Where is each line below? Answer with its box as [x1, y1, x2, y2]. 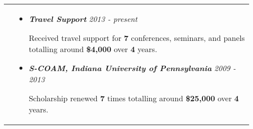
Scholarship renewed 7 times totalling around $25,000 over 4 [29, 92, 239, 104]
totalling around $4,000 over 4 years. [29, 43, 157, 55]
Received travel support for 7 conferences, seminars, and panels [29, 32, 245, 43]
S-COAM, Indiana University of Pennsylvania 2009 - [29, 62, 236, 74]
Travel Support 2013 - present [29, 13, 138, 24]
